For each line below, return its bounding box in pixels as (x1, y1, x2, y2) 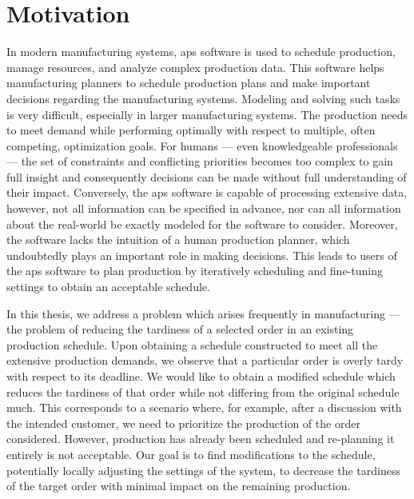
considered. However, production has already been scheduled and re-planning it (6, 430, 395, 447)
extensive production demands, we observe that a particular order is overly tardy (6, 352, 404, 369)
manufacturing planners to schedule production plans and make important (6, 74, 371, 91)
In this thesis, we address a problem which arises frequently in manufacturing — (6, 305, 400, 321)
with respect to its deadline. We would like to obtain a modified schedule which (6, 368, 396, 384)
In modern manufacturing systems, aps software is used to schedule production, (6, 43, 396, 60)
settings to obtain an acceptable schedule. (6, 278, 210, 295)
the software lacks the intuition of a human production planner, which (6, 231, 350, 248)
